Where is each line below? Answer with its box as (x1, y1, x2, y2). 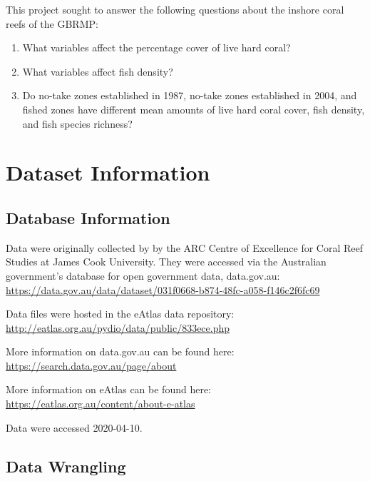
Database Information (6, 206, 170, 228)
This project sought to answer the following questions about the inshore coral (6, 2, 344, 16)
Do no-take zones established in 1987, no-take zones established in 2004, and (22, 88, 357, 103)
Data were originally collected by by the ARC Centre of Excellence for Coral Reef (6, 240, 364, 255)
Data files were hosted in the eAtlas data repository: (6, 306, 235, 321)
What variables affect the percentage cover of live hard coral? (22, 40, 291, 55)
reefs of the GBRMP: (6, 16, 98, 31)
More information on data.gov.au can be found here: (6, 344, 235, 359)
